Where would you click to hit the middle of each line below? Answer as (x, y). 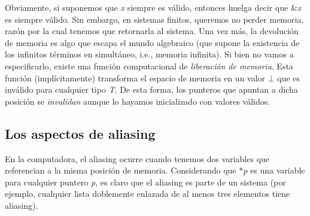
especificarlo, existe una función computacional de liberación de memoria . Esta (149, 66)
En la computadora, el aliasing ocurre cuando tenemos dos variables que (137, 158)
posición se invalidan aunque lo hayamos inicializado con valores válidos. (138, 101)
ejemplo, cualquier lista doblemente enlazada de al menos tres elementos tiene (148, 194)
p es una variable (274, 170)
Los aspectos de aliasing (80, 133)
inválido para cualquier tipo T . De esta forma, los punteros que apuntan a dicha (151, 89)
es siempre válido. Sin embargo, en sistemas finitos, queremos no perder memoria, (154, 19)
